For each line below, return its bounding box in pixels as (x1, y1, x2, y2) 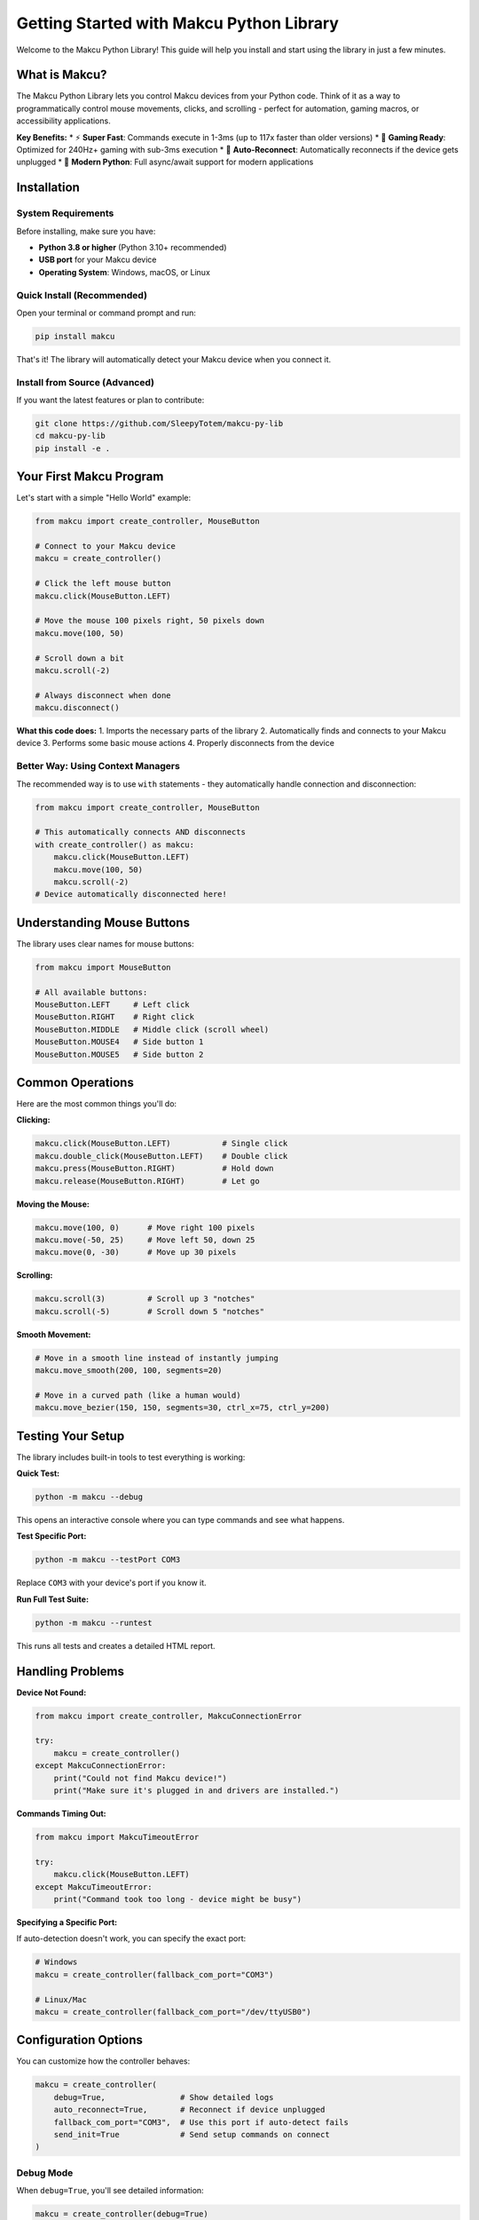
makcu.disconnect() (35, 702, 120, 713)
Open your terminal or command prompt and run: (16, 307, 197, 318)
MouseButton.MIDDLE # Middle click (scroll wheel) (35, 1024, 270, 1035)
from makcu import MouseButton (35, 962, 172, 972)
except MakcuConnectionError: (35, 1761, 167, 1771)
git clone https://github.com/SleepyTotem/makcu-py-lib (35, 418, 284, 428)
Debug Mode (16, 2167, 74, 2179)
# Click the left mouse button (35, 578, 172, 589)
